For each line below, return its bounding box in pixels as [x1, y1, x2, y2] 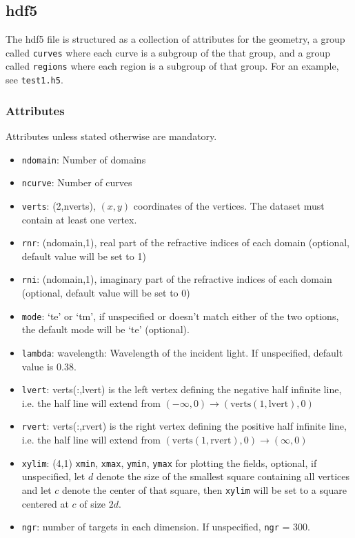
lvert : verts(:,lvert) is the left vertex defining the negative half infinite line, [21, 382, 342, 397]
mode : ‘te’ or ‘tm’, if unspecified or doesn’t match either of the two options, [21, 308, 339, 323]
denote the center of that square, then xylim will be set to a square [61, 482, 347, 497]
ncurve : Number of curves [21, 175, 132, 190]
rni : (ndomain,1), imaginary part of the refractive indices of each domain [21, 272, 332, 286]
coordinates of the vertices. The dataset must [133, 198, 325, 212]
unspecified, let [21, 469, 85, 484]
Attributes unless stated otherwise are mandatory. [6, 128, 217, 143]
